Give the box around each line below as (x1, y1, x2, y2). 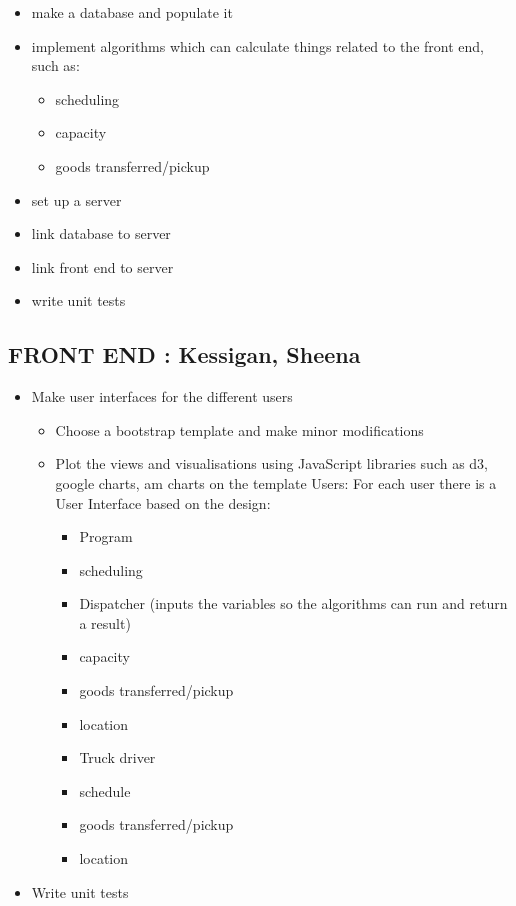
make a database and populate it (31, 2, 233, 22)
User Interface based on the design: (55, 492, 271, 513)
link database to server (31, 223, 171, 244)
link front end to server (31, 256, 174, 277)
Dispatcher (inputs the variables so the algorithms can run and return (79, 593, 508, 614)
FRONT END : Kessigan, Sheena (8, 339, 361, 370)
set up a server (31, 189, 122, 210)
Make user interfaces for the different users (31, 386, 293, 407)
